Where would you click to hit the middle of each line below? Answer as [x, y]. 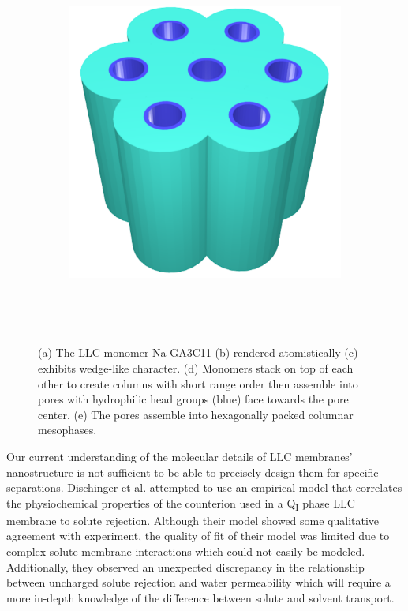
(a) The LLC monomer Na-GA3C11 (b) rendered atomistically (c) [198, 352]
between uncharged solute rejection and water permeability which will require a [198, 582]
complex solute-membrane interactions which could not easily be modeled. [186, 551]
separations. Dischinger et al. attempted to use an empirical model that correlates [204, 487]
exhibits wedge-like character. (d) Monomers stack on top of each [196, 367]
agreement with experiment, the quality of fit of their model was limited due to [198, 536]
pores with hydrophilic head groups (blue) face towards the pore [193, 399]
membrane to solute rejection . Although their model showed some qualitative [193, 520]
